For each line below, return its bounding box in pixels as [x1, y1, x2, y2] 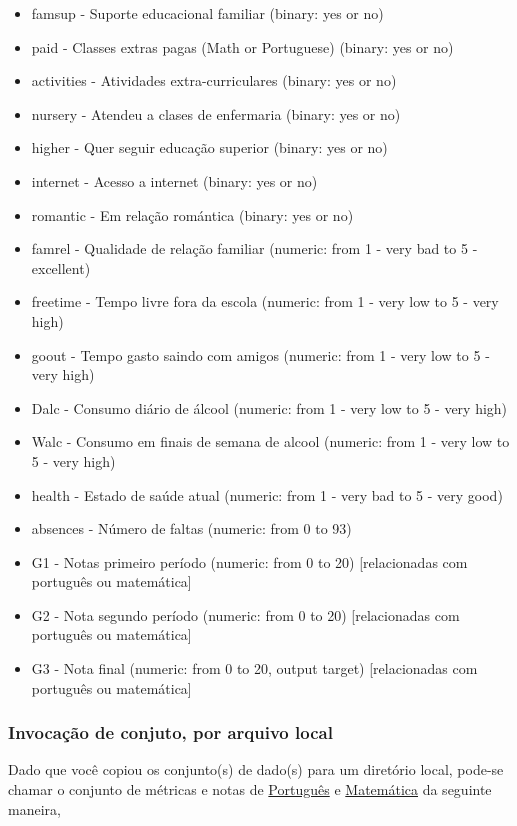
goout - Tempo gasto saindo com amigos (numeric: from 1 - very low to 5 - [31, 344, 490, 365]
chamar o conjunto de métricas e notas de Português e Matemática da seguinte [8, 779, 492, 800]
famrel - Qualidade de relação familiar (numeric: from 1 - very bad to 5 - [31, 238, 478, 259]
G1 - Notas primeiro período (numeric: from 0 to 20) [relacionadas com [31, 551, 468, 572]
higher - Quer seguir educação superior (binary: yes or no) [31, 137, 388, 158]
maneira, [8, 798, 61, 819]
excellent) [31, 257, 91, 278]
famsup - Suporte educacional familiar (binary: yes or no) [31, 3, 384, 23]
